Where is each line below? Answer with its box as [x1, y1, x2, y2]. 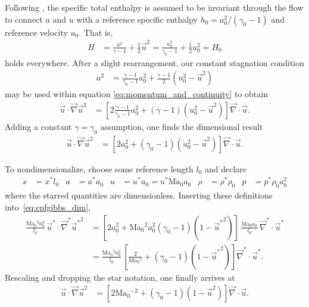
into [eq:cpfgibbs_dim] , [5, 200, 91, 213]
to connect [5, 13, 43, 25]
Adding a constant [5, 120, 72, 132]
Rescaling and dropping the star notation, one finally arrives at [5, 271, 235, 283]
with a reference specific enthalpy [76, 13, 198, 25]
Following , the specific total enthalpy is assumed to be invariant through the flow [5, 1, 304, 13]
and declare [205, 162, 247, 175]
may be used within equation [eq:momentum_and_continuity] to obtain [5, 88, 268, 100]
